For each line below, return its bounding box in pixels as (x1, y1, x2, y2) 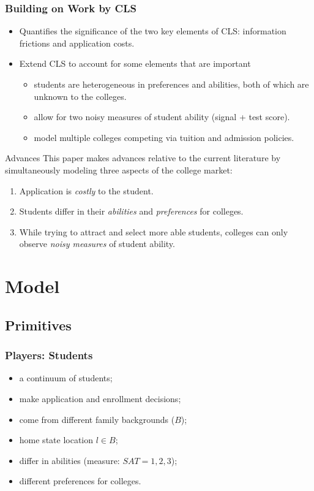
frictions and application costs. (19, 36, 135, 49)
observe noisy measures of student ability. (19, 237, 175, 250)
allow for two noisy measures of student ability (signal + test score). (34, 110, 290, 123)
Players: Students (5, 348, 93, 363)
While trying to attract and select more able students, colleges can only (19, 225, 288, 238)
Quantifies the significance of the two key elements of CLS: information (19, 25, 286, 37)
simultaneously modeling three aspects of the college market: (5, 163, 233, 176)
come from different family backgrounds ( (19, 413, 175, 425)
